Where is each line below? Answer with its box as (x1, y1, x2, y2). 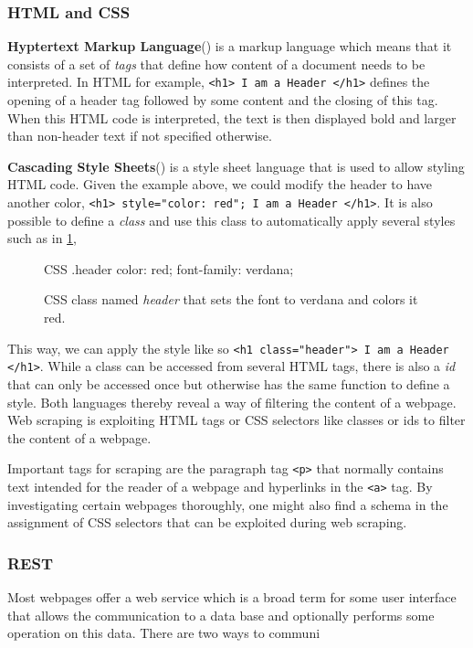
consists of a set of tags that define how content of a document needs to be (7, 54, 426, 73)
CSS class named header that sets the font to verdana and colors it (44, 290, 418, 309)
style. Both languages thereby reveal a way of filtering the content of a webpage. (7, 392, 457, 411)
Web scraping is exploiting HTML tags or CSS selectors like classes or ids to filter (7, 410, 466, 430)
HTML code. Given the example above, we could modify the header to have (7, 175, 433, 194)
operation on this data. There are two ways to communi (7, 623, 321, 643)
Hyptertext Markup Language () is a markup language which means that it (7, 37, 452, 56)
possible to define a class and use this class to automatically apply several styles (7, 210, 456, 229)
